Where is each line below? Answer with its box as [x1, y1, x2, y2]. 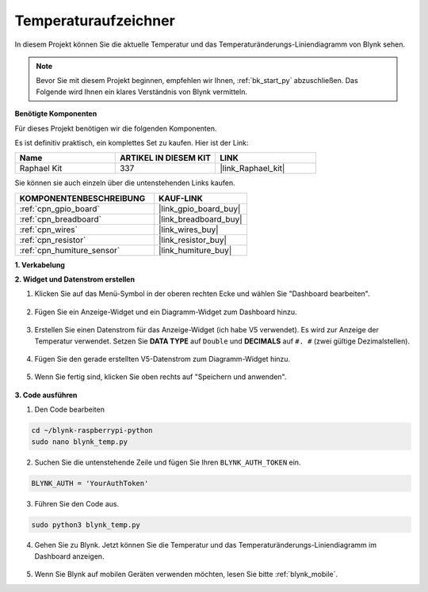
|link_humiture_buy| [159, 245, 232, 256]
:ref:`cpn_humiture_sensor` [19, 245, 120, 256]
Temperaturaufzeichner [14, 12, 176, 29]
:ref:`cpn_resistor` [19, 234, 86, 245]
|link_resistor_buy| [159, 234, 227, 245]
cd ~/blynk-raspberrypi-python [31, 426, 154, 435]
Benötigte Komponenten [14, 109, 97, 119]
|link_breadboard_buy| [159, 214, 243, 225]
